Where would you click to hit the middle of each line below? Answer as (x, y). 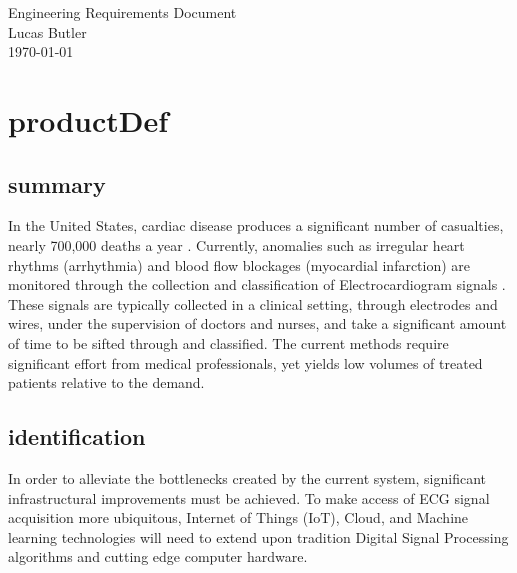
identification (77, 436)
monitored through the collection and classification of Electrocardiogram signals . (257, 284)
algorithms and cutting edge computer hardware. (158, 556)
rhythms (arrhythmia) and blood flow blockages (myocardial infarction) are (239, 264)
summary (57, 183)
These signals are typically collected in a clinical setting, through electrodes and (253, 303)
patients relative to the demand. (106, 382)
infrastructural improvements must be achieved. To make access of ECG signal (249, 497)
